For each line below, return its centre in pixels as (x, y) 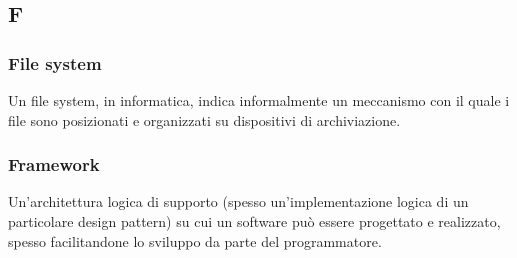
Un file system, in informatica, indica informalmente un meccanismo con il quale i (259, 100)
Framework (54, 164)
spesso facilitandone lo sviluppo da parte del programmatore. (195, 240)
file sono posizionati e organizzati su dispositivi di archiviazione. (204, 119)
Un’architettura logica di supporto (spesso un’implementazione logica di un (238, 201)
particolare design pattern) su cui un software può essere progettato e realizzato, (254, 221)
